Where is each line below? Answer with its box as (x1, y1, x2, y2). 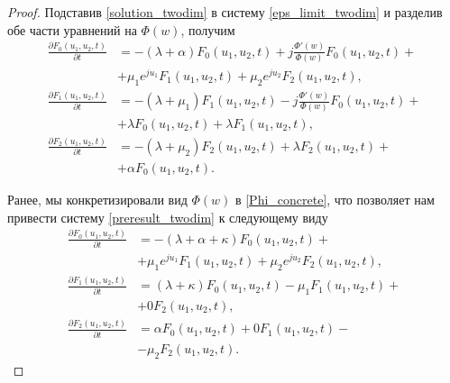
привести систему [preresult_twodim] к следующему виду (7, 207, 328, 226)
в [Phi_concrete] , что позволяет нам (234, 190, 435, 208)
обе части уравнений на (7, 20, 137, 39)
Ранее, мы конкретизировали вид (7, 190, 188, 208)
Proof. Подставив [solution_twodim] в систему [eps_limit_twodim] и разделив (7, 3, 443, 21)
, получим (180, 20, 235, 39)
